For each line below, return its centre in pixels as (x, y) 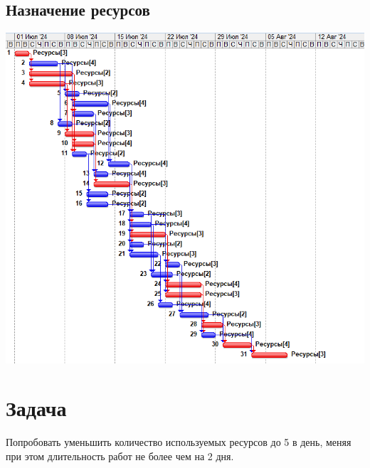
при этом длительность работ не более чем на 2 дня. (120, 456)
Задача (36, 408)
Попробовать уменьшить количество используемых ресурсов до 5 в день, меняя (179, 442)
